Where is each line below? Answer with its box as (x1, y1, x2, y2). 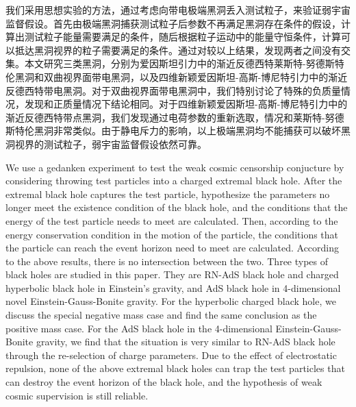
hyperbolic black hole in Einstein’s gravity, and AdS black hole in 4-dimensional (5, 280, 341, 295)
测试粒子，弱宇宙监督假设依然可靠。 (43, 136, 207, 151)
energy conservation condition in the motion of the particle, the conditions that (5, 227, 339, 241)
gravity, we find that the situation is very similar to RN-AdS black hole (36, 334, 335, 349)
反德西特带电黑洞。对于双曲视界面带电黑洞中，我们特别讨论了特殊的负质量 (5, 83, 341, 97)
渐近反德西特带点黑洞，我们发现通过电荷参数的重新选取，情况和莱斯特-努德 (5, 110, 344, 124)
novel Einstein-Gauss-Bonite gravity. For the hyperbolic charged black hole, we (5, 294, 336, 308)
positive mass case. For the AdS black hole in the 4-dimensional (5, 321, 272, 335)
